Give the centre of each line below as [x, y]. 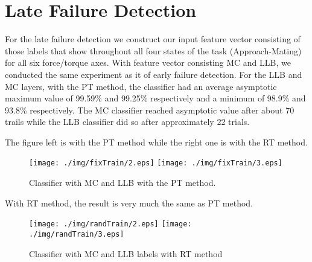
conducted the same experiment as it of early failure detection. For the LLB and [154, 74]
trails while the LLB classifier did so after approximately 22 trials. [127, 122]
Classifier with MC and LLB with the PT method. [123, 183]
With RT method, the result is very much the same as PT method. [129, 203]
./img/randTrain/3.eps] [77, 234]
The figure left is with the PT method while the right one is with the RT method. [156, 142]
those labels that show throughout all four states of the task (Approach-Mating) [153, 50]
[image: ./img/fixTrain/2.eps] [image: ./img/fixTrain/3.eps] [156, 163]
